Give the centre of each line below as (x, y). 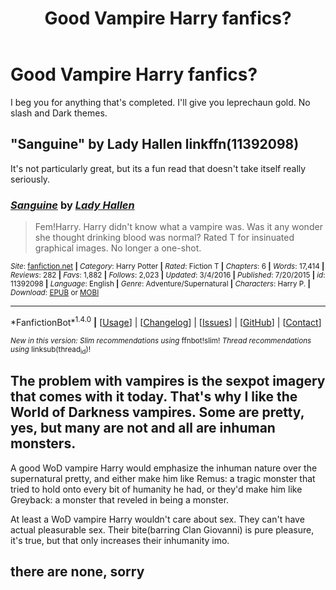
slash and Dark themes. (59, 113)
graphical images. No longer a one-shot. (118, 248)
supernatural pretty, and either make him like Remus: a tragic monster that (163, 478)
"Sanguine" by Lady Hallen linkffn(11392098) (155, 144)
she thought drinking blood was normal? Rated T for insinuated (164, 238)
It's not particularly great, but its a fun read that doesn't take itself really (158, 168)
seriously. (30, 179)
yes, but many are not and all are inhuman (143, 428)
